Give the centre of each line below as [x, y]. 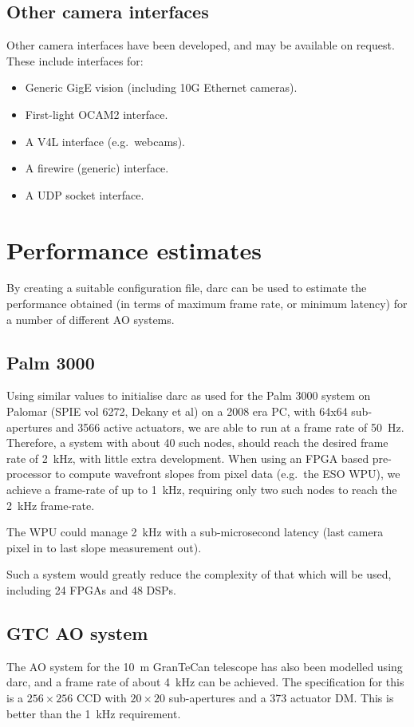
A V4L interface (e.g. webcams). [105, 141]
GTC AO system [77, 632]
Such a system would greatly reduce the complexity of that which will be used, [199, 574]
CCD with [101, 697]
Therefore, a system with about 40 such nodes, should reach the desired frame [197, 443]
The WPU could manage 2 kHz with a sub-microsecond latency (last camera [195, 532]
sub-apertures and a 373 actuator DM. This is [281, 697]
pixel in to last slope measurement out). [104, 547]
